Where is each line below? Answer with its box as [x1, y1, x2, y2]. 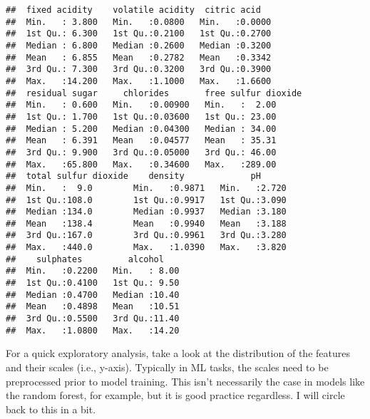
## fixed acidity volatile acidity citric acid [6, 5, 261, 15]
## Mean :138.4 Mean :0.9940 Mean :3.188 [6, 218, 287, 229]
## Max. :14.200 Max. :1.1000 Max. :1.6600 [6, 76, 272, 86]
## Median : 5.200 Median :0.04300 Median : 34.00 [6, 123, 277, 134]
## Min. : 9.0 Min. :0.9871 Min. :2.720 [6, 182, 287, 193]
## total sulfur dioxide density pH [6, 171, 261, 182]
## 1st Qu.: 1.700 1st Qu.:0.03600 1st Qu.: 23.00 [6, 111, 277, 122]
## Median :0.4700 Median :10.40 [6, 289, 180, 300]
